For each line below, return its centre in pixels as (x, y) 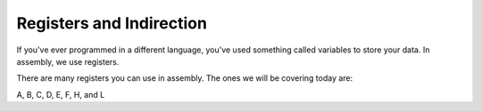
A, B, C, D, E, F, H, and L (61, 94)
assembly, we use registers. (68, 61)
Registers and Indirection (112, 23)
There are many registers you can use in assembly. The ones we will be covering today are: (185, 78)
